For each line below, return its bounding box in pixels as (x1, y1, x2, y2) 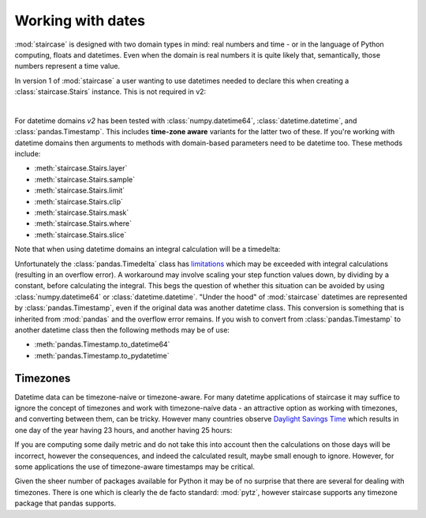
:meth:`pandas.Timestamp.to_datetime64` (34, 340, 170, 349)
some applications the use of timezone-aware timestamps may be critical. (14, 462, 256, 471)
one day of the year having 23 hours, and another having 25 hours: (14, 425, 233, 434)
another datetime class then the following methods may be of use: (14, 325, 230, 335)
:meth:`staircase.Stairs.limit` (34, 186, 125, 195)
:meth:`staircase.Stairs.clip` (34, 197, 124, 206)
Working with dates (14, 12, 146, 29)
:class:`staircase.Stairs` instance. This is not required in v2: (14, 87, 207, 96)
